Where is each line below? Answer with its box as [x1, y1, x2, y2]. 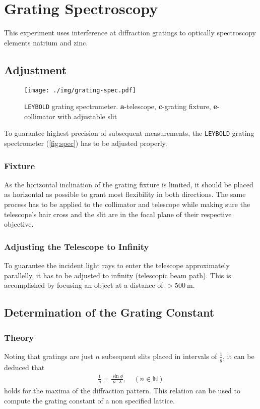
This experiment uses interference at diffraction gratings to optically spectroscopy [4, 27, 256, 38]
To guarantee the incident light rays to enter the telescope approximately [4, 260, 230, 271]
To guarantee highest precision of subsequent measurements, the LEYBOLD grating [4, 128, 254, 138]
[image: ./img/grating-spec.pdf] [24, 86, 136, 94]
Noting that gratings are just [4, 350, 93, 361]
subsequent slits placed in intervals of [102, 350, 217, 361]
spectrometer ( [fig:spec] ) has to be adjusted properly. [4, 138, 167, 148]
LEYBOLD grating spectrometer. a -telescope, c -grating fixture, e [24, 101, 217, 112]
